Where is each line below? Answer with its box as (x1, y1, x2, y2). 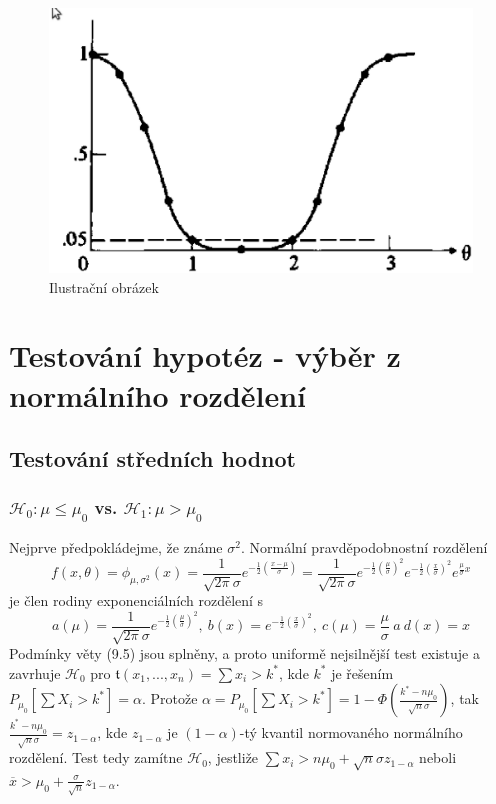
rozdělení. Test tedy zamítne (9, 747, 183, 768)
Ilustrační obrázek (49, 276, 159, 297)
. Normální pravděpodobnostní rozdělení (240, 537, 488, 558)
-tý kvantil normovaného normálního (239, 722, 463, 743)
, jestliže (207, 747, 259, 768)
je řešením (331, 662, 394, 683)
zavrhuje (9, 662, 61, 683)
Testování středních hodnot (9, 443, 296, 474)
